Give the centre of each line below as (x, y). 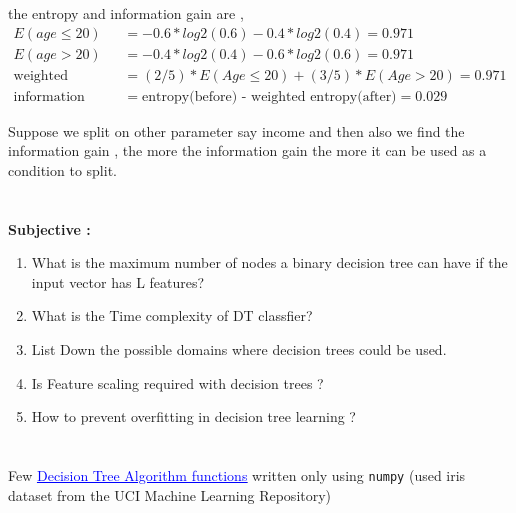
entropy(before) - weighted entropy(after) (269, 96)
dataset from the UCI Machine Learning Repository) (170, 494)
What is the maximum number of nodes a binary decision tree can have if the (269, 262)
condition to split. (62, 169)
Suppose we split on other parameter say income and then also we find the (236, 130)
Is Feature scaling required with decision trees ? (177, 382)
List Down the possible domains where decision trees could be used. (239, 349)
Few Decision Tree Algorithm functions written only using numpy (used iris (237, 475)
